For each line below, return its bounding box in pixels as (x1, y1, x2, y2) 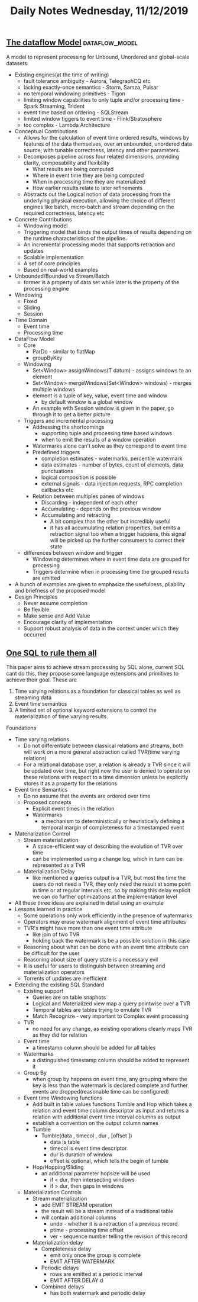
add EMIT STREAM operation (41, 1201, 112, 1208)
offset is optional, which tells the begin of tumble (50, 1158, 169, 1165)
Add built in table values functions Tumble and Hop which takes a (32, 1101, 192, 1108)
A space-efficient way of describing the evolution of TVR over (32, 843, 183, 850)
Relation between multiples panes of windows (32, 493, 145, 500)
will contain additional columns (41, 1214, 116, 1221)
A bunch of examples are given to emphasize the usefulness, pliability (14, 580, 186, 587)
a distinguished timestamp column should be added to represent (32, 1057, 190, 1064)
